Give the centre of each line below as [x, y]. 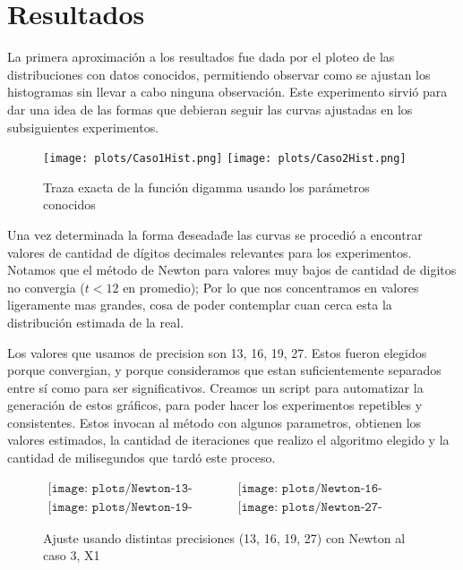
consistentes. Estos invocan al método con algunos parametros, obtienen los [214, 422]
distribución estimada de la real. [96, 322]
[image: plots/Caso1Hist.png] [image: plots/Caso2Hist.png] [225, 159]
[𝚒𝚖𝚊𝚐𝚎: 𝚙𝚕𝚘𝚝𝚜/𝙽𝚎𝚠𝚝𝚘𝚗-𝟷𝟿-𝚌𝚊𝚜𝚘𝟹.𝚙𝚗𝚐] [120, 507]
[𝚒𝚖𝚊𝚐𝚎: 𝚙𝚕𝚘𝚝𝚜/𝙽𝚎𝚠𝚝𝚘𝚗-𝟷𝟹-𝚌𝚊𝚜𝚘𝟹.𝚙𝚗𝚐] [120, 488]
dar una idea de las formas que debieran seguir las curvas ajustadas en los [210, 109]
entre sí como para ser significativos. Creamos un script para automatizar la [215, 387]
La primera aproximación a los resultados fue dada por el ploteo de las [201, 57]
